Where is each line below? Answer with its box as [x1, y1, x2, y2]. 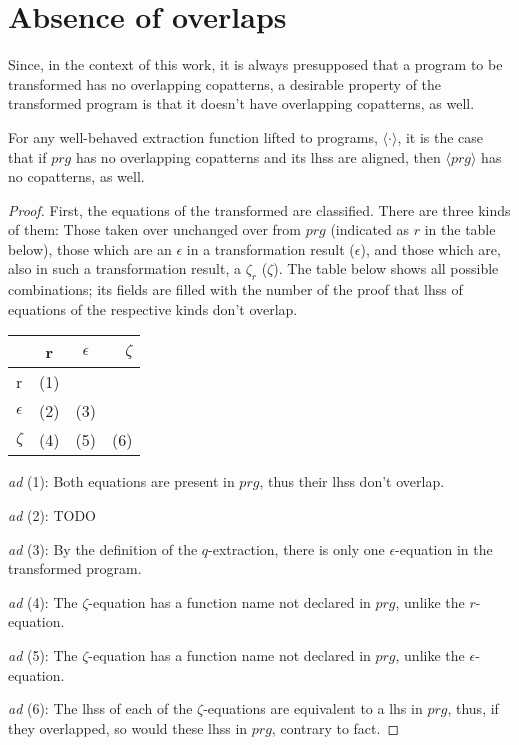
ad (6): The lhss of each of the [8, 698, 193, 719]
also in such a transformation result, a [8, 258, 241, 279]
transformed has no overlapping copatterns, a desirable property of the [8, 73, 442, 94]
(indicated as [330, 219, 410, 240]
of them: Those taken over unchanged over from [8, 219, 302, 240]
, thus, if [447, 698, 499, 719]
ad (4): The [8, 591, 78, 612]
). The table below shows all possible [273, 258, 499, 279]
